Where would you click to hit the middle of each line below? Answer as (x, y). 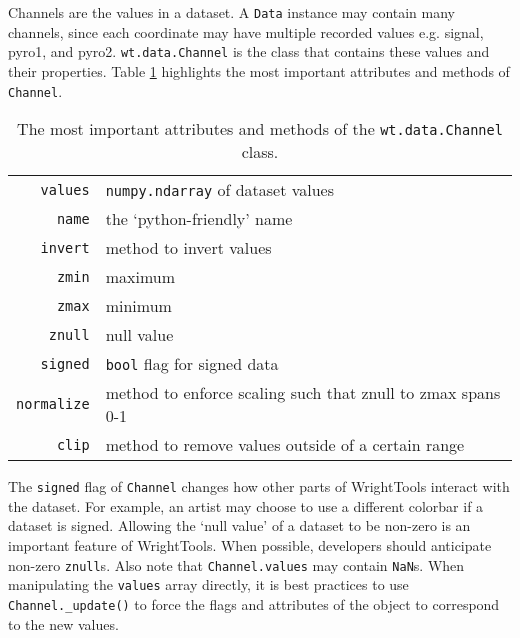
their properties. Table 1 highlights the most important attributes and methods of (259, 70)
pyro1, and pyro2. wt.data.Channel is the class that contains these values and (249, 51)
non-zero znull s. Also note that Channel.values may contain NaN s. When (236, 564)
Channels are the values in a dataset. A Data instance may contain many (232, 12)
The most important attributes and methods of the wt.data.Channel (260, 129)
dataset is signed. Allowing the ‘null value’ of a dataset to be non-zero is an (239, 525)
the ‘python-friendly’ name (199, 219)
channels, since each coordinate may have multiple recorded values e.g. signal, (246, 31)
